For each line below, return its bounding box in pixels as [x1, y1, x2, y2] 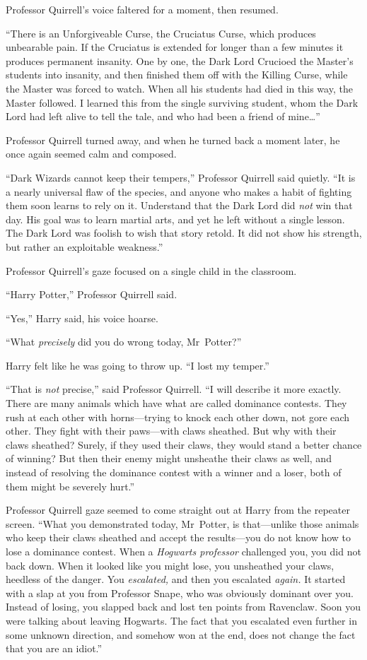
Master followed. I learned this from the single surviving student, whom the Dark [6, 95, 359, 110]
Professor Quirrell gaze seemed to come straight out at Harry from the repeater [6, 502, 350, 517]
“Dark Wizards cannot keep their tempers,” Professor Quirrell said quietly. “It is [6, 170, 356, 184]
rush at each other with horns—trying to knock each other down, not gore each [6, 409, 350, 424]
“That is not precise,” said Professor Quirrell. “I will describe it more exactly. [6, 382, 342, 396]
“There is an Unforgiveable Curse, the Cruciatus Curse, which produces [6, 25, 316, 40]
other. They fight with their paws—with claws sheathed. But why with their [6, 423, 337, 438]
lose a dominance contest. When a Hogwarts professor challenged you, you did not [6, 544, 361, 558]
